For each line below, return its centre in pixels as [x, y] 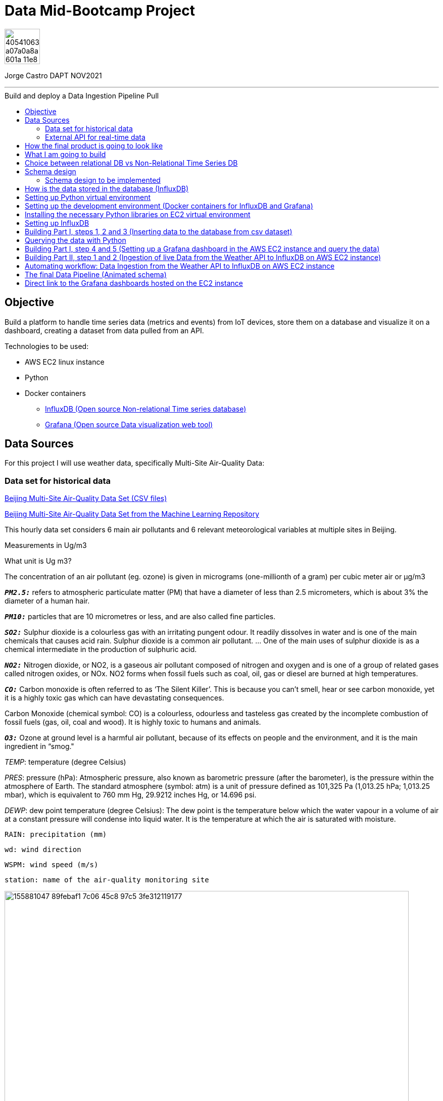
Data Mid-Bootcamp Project [100, 11]
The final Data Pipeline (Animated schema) [96, 274]
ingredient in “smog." [39, 746]
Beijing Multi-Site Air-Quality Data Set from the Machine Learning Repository [132, 514]
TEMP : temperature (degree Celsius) [65, 762]
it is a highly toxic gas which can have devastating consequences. [114, 698]
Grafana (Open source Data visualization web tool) [129, 424]
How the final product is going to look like [94, 145]
